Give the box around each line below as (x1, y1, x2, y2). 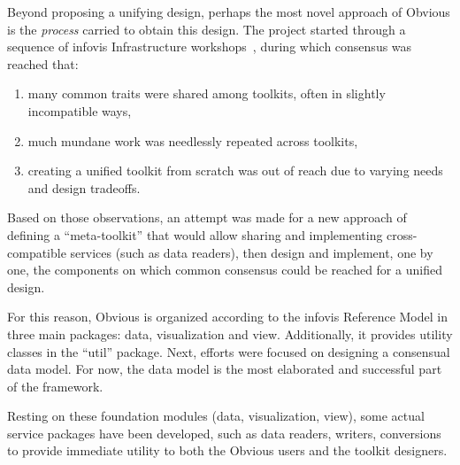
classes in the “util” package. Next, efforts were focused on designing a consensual (7, 342, 450, 360)
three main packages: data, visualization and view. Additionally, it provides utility (7, 324, 453, 343)
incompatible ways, (27, 101, 132, 120)
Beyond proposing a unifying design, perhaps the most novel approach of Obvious (7, 3, 450, 20)
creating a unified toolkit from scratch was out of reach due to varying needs (27, 161, 443, 180)
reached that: (7, 54, 79, 73)
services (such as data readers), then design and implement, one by (70, 243, 433, 261)
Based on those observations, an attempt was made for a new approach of (7, 208, 407, 227)
